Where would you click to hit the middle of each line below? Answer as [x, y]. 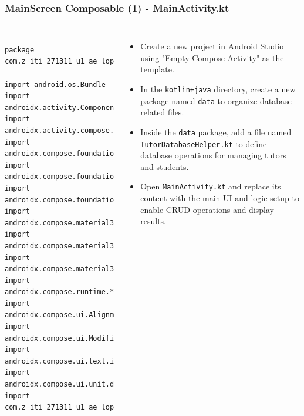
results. [153, 221]
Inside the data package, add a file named [216, 132]
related [153, 112]
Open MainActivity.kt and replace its [211, 186]
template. [157, 69]
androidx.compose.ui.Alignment [66, 315]
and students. [165, 166]
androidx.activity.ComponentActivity [78, 107]
